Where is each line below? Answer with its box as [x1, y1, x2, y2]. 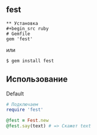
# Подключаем [6, 101, 38, 107]
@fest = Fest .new [6, 118, 49, 124]
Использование [6, 74, 68, 85]
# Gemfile [6, 31, 31, 37]
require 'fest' [6, 107, 44, 113]
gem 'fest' [6, 36, 33, 42]
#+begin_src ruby [6, 25, 49, 31]
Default [6, 90, 24, 97]
